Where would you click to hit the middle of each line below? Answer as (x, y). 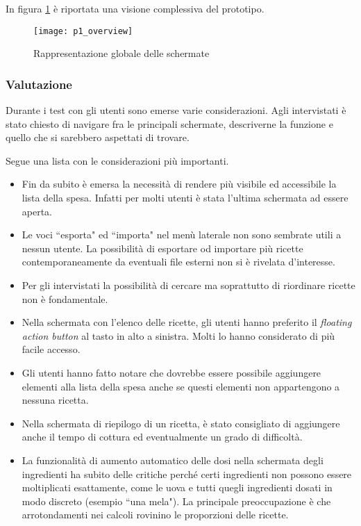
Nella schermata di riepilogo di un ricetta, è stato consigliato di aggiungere (181, 423)
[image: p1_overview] (83, 31)
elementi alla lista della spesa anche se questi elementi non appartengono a (181, 386)
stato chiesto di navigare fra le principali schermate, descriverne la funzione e (169, 123)
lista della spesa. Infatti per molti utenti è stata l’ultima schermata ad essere (185, 198)
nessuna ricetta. (55, 400)
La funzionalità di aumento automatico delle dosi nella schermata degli (173, 460)
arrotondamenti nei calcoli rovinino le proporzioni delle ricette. (155, 515)
